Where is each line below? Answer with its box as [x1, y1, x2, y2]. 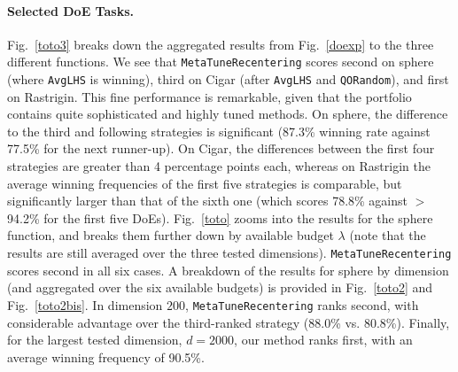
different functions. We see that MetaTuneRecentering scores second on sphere [7, 52, 434, 71]
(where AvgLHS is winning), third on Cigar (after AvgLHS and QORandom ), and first [7, 70, 449, 89]
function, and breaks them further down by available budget [7, 226, 334, 244]
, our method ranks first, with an [234, 330, 413, 349]
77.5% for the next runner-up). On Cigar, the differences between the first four [7, 139, 435, 158]
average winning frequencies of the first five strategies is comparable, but [7, 174, 402, 192]
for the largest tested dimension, [7, 330, 182, 349]
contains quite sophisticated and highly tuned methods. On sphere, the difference [7, 105, 448, 123]
